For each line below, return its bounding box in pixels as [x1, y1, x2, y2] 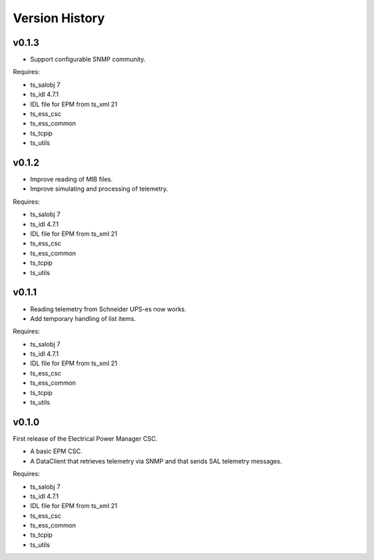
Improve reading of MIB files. [30, 175, 113, 184]
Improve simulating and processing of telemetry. [30, 184, 169, 193]
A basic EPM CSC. [30, 447, 83, 455]
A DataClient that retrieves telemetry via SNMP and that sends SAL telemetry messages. [30, 457, 283, 465]
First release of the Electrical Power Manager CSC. [12, 434, 158, 443]
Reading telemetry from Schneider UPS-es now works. [30, 305, 187, 313]
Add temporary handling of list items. [30, 314, 136, 322]
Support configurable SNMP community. [30, 55, 146, 64]
